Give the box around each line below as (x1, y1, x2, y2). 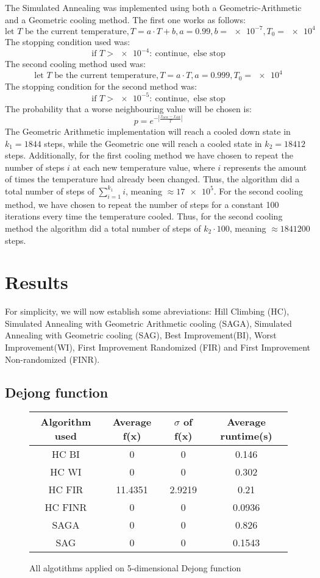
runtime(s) (220, 429, 272, 443)
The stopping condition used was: (5, 35, 130, 48)
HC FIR (48, 482, 84, 497)
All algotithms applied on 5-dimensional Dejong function (29, 562, 241, 574)
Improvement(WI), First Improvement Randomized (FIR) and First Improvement (5, 341, 311, 354)
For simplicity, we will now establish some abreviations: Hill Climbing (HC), (5, 305, 290, 318)
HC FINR (44, 500, 87, 515)
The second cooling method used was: (5, 57, 146, 70)
